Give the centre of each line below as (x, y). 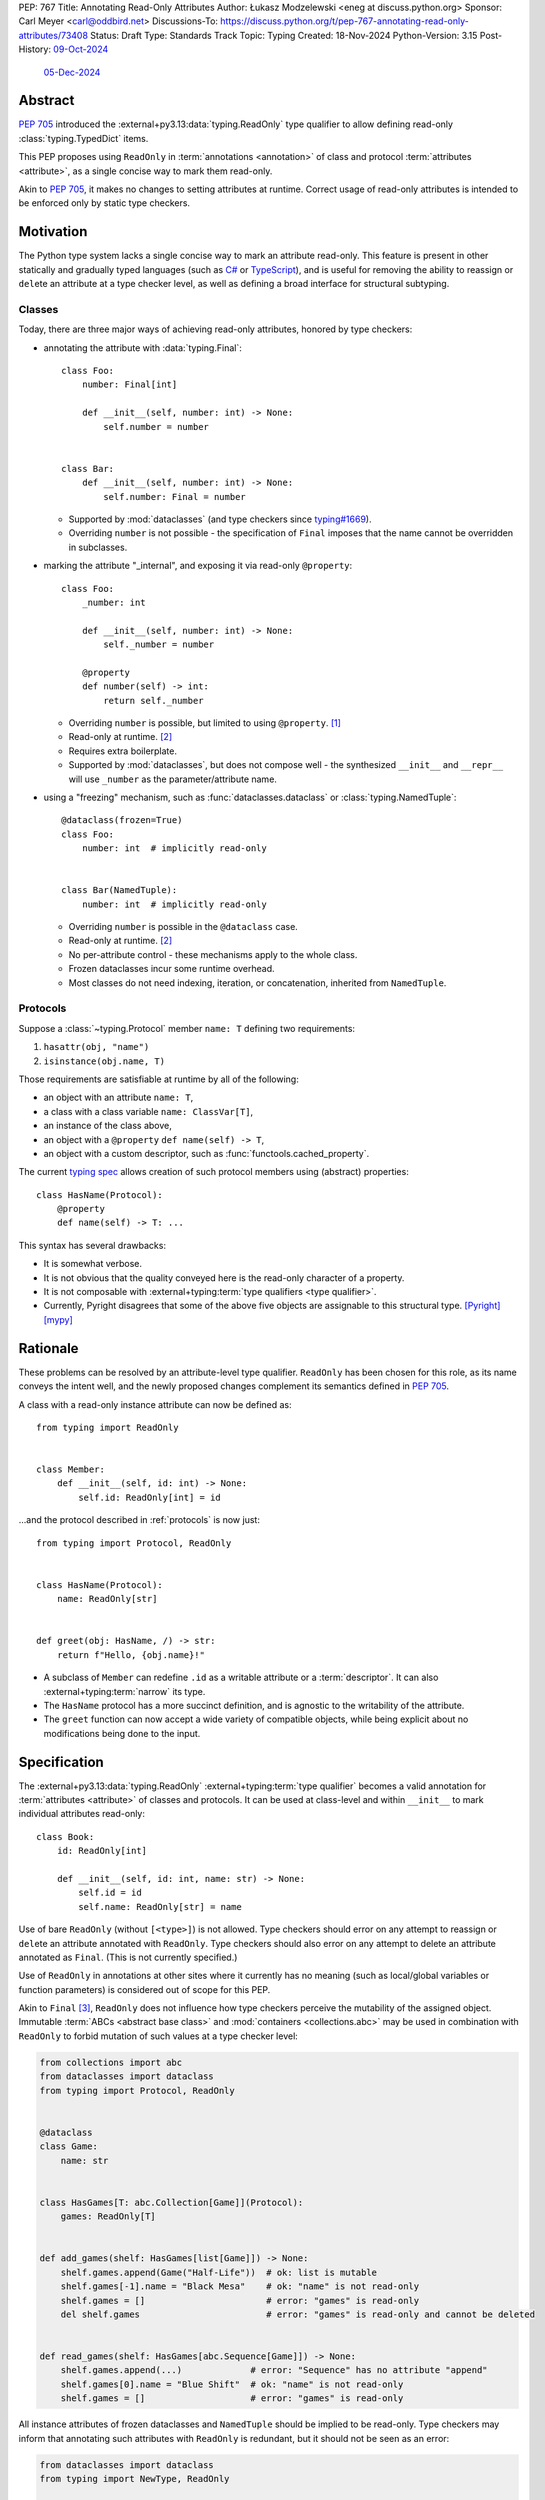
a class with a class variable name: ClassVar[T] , (148, 1111)
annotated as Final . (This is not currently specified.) (128, 1957)
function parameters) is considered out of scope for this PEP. (144, 1989)
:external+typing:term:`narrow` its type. (124, 1691)
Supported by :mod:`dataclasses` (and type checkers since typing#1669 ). (220, 519)
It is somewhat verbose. (93, 1264)
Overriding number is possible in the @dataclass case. (183, 927)
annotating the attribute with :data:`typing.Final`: (142, 347)
